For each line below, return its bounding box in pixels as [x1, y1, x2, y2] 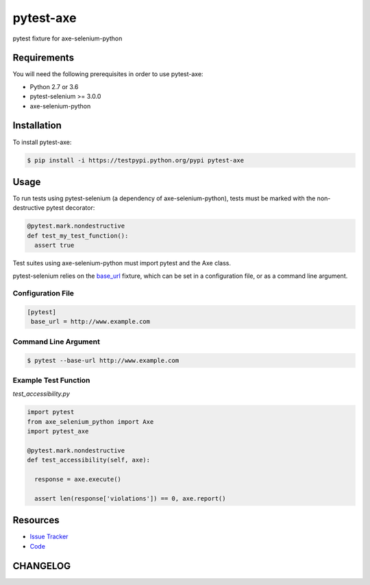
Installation [12, 120, 62, 132]
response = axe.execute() [34, 475, 121, 483]
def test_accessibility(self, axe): [27, 456, 151, 464]
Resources [12, 514, 60, 526]
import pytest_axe [27, 427, 89, 435]
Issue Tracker [29, 532, 69, 541]
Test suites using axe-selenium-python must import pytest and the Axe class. [12, 259, 231, 267]
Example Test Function [12, 375, 90, 385]
